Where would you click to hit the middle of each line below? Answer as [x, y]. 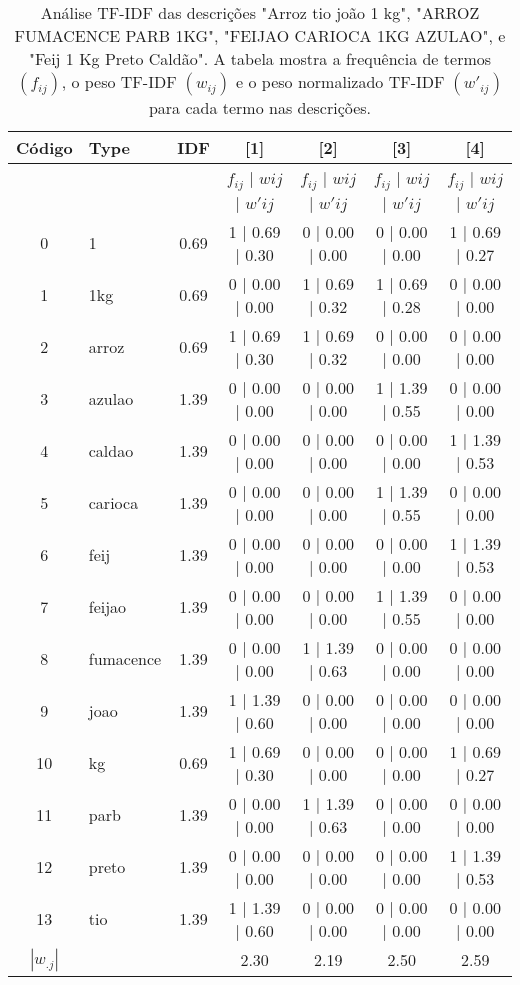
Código [44, 147]
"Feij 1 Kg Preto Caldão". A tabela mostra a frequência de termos [260, 58]
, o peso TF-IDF [119, 81]
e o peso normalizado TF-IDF [340, 81]
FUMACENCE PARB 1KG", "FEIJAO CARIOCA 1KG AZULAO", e [260, 35]
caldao [111, 451]
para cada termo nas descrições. [260, 107]
